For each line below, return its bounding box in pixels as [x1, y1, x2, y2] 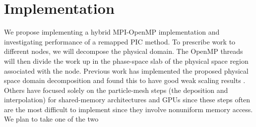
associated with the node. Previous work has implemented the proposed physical [4, 65, 249, 76]
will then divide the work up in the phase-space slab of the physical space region [4, 55, 249, 66]
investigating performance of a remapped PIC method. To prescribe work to [4, 36, 236, 46]
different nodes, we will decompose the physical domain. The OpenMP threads [4, 46, 243, 56]
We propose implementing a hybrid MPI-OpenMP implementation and [4, 27, 220, 37]
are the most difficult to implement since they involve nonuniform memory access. [4, 104, 253, 114]
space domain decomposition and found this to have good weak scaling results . [4, 75, 246, 85]
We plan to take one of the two [4, 114, 99, 124]
